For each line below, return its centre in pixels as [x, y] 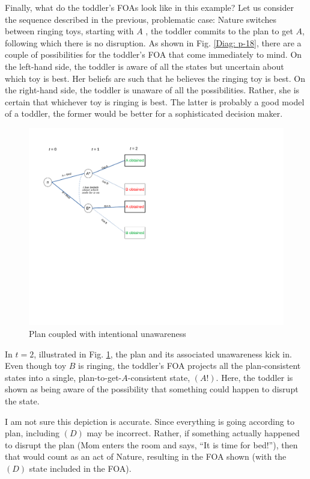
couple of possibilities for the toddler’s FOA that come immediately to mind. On [153, 54]
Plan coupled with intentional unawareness [108, 334]
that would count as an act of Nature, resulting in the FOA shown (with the [146, 456]
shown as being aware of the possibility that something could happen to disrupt [152, 389]
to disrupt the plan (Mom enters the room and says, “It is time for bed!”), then [151, 444]
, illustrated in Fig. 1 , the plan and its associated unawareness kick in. [163, 354]
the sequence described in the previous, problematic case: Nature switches [141, 19]
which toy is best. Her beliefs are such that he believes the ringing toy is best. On [155, 78]
